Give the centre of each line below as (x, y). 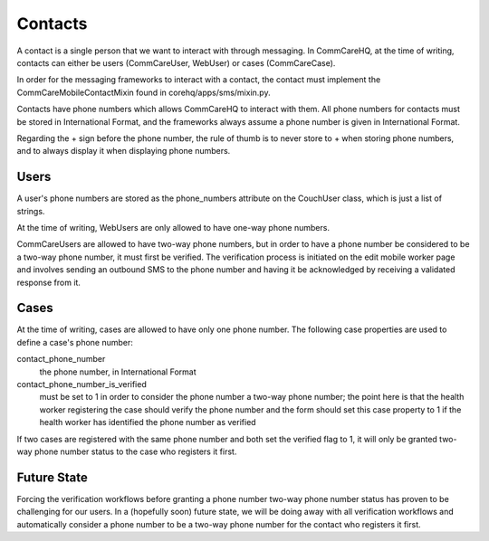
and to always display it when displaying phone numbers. (124, 151)
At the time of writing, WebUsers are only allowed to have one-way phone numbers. (173, 227)
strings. (31, 211)
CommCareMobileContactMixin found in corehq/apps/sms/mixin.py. (144, 92)
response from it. (49, 282)
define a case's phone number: (75, 342)
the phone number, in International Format (118, 372)
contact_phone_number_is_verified (81, 384)
